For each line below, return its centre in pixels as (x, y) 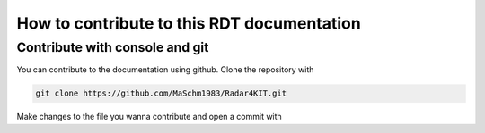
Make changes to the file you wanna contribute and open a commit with (149, 117)
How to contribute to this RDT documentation (189, 23)
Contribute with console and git (113, 47)
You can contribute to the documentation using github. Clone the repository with (165, 70)
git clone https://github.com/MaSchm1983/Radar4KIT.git (161, 93)
